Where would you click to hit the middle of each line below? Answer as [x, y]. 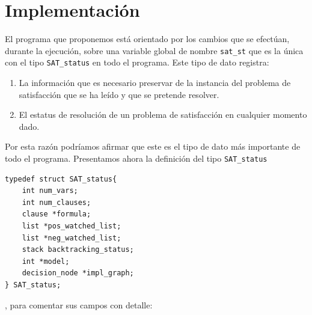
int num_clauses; [57, 202]
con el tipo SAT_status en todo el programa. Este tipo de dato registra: [137, 62]
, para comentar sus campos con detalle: [79, 304]
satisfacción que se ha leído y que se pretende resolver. [119, 94]
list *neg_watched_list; [72, 238]
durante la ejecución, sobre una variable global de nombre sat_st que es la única [154, 50]
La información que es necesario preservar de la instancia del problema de [155, 83]
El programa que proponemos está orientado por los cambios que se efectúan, [147, 39]
